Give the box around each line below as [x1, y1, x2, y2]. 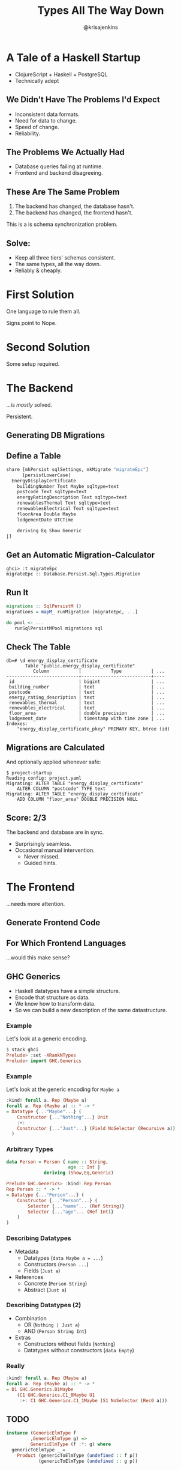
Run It [6, 587, 29, 598]
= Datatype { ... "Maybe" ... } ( [6, 1108, 82, 1114]
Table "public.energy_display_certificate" [25, 663, 135, 669]
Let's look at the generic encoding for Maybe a [6, 1086, 120, 1093]
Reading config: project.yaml [6, 776, 82, 782]
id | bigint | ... [8, 679, 165, 685]
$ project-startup [6, 770, 52, 776]
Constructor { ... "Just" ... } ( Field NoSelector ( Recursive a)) [17, 1125, 176, 1131]
